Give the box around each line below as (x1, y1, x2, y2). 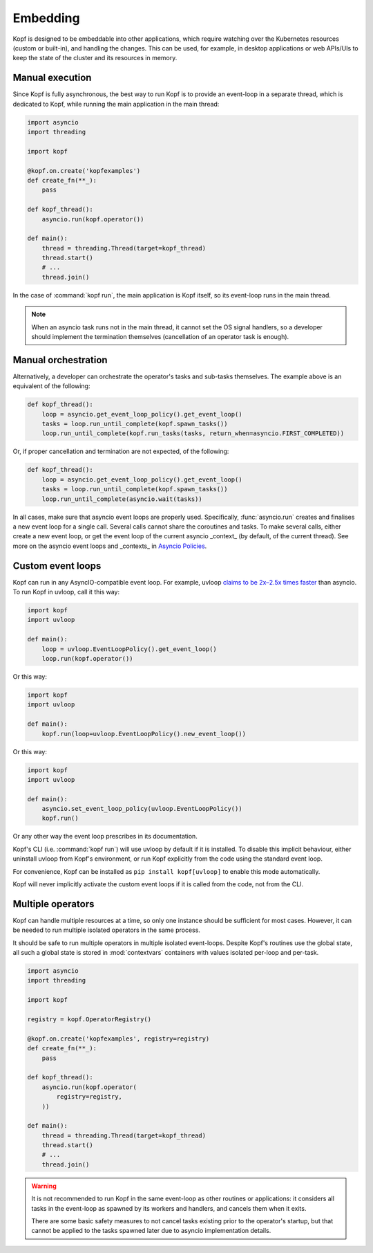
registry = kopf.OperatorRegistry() (27, 1016, 152, 1023)
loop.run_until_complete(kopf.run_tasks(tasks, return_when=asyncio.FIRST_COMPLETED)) (41, 430, 345, 437)
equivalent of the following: (12, 382, 90, 390)
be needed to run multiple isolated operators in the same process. (12, 926, 200, 934)
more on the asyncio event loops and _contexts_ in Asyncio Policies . (12, 542, 207, 550)
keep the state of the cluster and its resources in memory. (12, 54, 178, 62)
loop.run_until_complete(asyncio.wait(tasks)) (41, 495, 203, 503)
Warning (31, 1182, 57, 1190)
